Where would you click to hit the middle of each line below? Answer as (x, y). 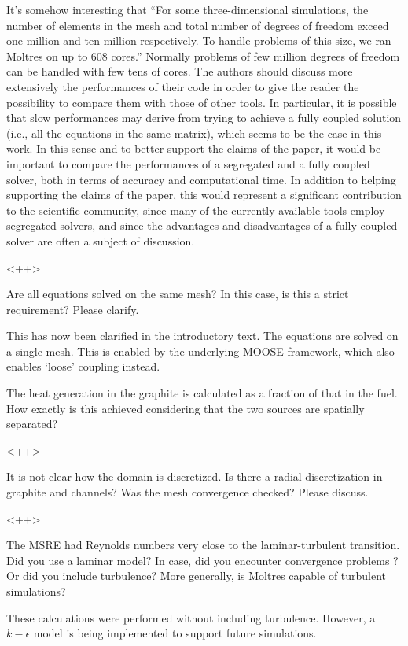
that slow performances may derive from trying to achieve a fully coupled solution (204, 118)
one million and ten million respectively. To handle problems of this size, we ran (199, 41)
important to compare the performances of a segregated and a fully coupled (188, 163)
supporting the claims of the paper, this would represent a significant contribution (204, 195)
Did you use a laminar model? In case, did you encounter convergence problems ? (202, 560)
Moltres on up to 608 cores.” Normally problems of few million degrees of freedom (203, 55)
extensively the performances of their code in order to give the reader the (183, 86)
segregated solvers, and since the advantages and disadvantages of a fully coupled (202, 225)
